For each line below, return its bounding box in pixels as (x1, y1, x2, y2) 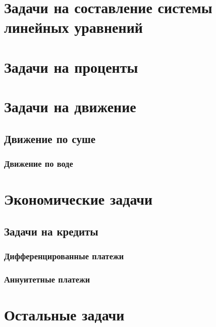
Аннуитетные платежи (4, 272, 90, 285)
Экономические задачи (4, 189, 153, 209)
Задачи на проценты (4, 56, 138, 77)
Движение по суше (4, 130, 95, 146)
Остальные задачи (4, 304, 125, 324)
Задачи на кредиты (4, 223, 98, 239)
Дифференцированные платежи (4, 250, 124, 262)
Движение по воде (4, 157, 73, 170)
